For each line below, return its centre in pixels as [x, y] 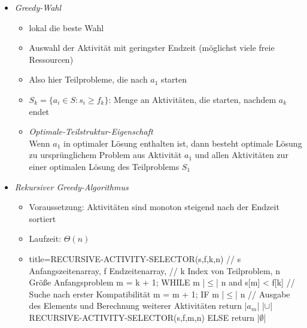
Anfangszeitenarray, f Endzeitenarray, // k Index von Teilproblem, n [154, 270]
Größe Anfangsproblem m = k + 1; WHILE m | [117, 282]
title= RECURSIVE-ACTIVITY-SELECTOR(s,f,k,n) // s [135, 258]
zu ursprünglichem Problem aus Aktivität [105, 155]
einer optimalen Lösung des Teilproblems [104, 166]
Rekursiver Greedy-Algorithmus [72, 186]
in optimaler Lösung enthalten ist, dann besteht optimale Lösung [183, 143]
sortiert [42, 218]
